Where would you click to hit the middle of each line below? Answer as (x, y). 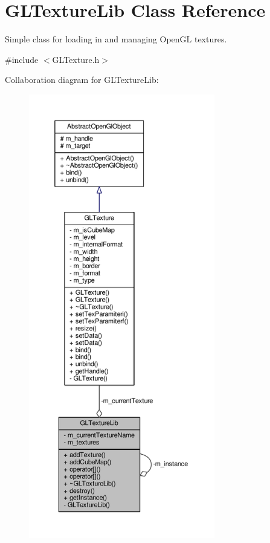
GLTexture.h (76, 59)
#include (22, 59)
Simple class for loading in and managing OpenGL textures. (116, 39)
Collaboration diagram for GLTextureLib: (82, 80)
